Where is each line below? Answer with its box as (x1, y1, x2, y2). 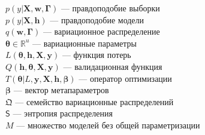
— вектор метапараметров (13, 84, 109, 96)
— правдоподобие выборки (61, 2, 160, 14)
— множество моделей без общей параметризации (16, 118, 200, 131)
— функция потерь (62, 48, 131, 61)
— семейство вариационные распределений (15, 95, 174, 108)
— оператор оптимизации (79, 72, 172, 84)
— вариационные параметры (32, 36, 137, 49)
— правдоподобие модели (50, 13, 144, 26)
